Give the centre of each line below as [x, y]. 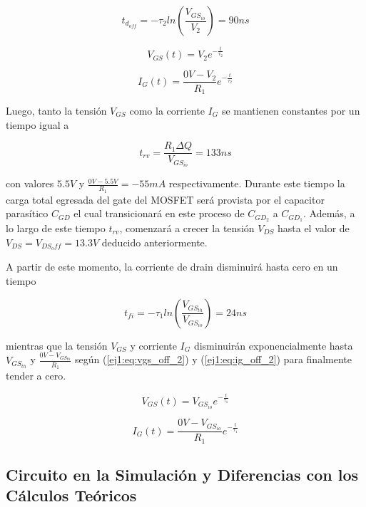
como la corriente [167, 110]
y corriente [153, 345]
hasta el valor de [313, 228]
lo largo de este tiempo [56, 228]
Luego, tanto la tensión [56, 110]
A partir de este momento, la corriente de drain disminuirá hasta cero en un [172, 267]
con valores [30, 183]
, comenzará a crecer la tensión [187, 228]
